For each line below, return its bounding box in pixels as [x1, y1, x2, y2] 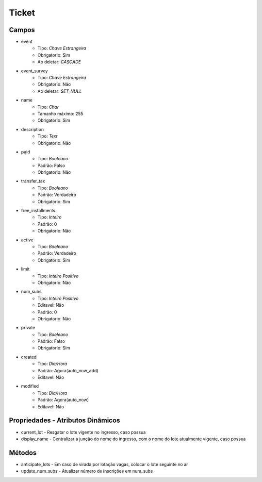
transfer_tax [21, 178, 46, 184]
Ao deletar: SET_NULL [37, 88, 82, 94]
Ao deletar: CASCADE [37, 59, 81, 65]
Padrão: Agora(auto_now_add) [37, 367, 98, 373]
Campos [9, 26, 35, 34]
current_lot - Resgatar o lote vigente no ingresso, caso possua [21, 429, 146, 435]
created [21, 354, 37, 360]
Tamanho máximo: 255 [37, 111, 83, 116]
